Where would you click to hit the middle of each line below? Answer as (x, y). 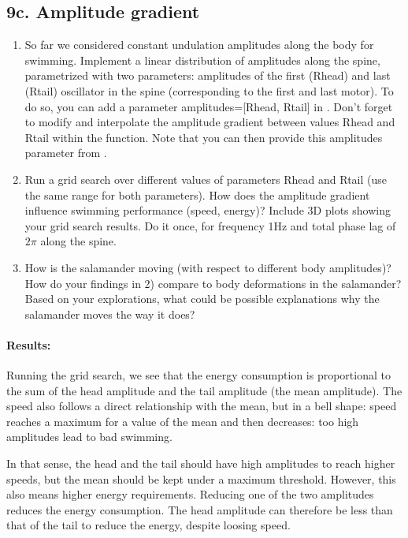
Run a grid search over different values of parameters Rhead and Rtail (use (206, 179)
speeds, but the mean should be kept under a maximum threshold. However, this (201, 478)
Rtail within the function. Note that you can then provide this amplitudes (204, 137)
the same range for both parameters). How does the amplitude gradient (197, 194)
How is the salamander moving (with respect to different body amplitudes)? (208, 267)
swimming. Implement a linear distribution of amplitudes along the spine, (202, 60)
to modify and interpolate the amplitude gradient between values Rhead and (210, 122)
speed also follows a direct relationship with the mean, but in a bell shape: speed (202, 406)
